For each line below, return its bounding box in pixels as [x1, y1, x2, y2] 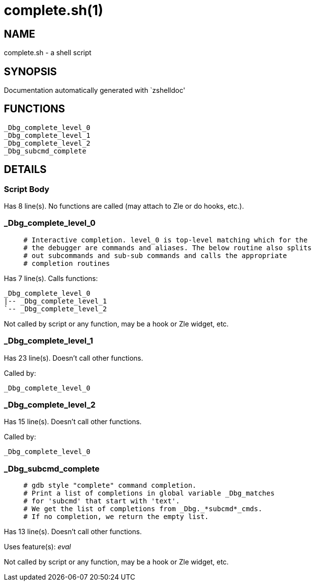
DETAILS [4, 163, 47, 176]
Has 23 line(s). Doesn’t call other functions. [4, 353, 144, 362]
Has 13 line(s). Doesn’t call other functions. [4, 527, 142, 536]
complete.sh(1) [4, 2, 104, 19]
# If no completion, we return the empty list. [23, 513, 209, 521]
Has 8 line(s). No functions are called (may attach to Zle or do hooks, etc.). [4, 202, 244, 211]
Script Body [4, 184, 49, 194]
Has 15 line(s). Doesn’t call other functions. [4, 417, 142, 426]
